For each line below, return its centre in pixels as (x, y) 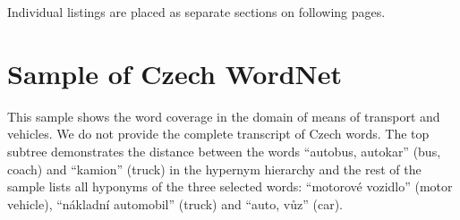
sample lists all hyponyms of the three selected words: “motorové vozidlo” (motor (230, 186)
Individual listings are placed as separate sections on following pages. (196, 12)
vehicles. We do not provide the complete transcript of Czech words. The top (218, 134)
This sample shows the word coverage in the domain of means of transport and (224, 116)
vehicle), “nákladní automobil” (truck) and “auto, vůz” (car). (175, 203)
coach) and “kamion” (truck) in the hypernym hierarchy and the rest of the (214, 169)
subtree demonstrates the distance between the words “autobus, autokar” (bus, (224, 151)
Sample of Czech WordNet (175, 73)
